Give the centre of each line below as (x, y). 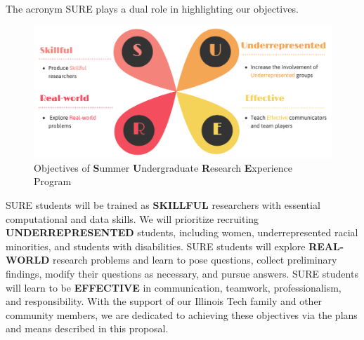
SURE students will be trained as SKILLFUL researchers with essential (163, 204)
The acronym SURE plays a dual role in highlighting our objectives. (152, 8)
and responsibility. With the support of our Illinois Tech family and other (164, 301)
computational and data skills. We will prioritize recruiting (132, 218)
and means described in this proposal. (87, 328)
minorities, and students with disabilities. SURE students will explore (156, 246)
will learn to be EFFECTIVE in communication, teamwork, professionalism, (174, 287)
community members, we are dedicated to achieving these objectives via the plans (182, 314)
